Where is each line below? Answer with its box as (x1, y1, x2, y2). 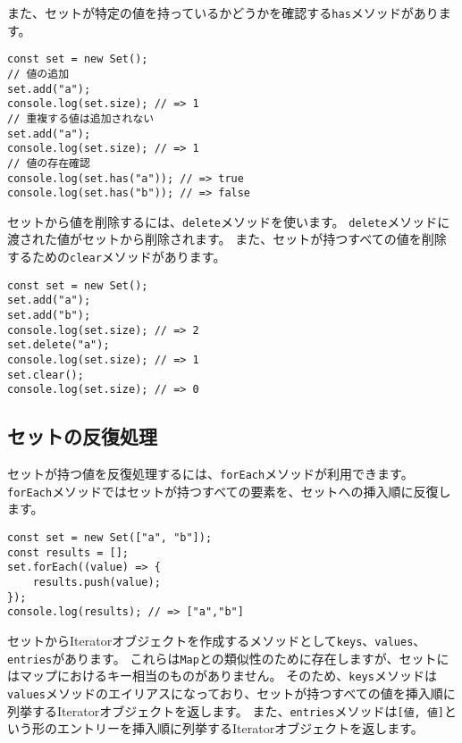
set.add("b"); (7, 309, 91, 322)
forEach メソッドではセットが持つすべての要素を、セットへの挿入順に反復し (7, 481, 451, 500)
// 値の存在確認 (7, 156, 90, 170)
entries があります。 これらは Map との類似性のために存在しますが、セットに (7, 648, 449, 667)
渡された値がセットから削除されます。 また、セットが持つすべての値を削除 (7, 230, 447, 248)
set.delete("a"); (7, 338, 110, 352)
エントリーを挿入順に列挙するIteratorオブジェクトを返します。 (56, 719, 424, 738)
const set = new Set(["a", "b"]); (7, 531, 213, 545)
